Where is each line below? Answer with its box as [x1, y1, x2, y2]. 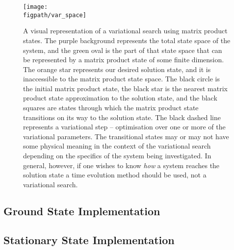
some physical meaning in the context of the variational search [23, 141, 211, 151]
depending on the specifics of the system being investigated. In [23, 150, 211, 161]
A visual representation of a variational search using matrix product [23, 25, 228, 36]
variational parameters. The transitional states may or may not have [23, 131, 229, 141]
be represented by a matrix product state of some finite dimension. [23, 54, 224, 65]
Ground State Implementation [3, 203, 160, 218]
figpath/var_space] [23, 11, 86, 19]
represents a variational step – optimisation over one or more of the [23, 122, 226, 132]
